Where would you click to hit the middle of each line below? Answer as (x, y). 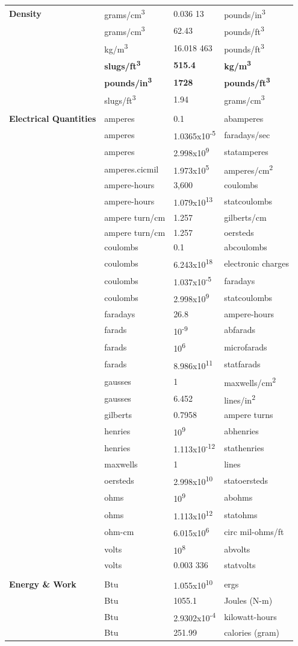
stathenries (244, 448)
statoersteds (246, 480)
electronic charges (256, 263)
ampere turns (249, 415)
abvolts (237, 549)
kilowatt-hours (250, 616)
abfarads (240, 330)
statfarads (242, 364)
